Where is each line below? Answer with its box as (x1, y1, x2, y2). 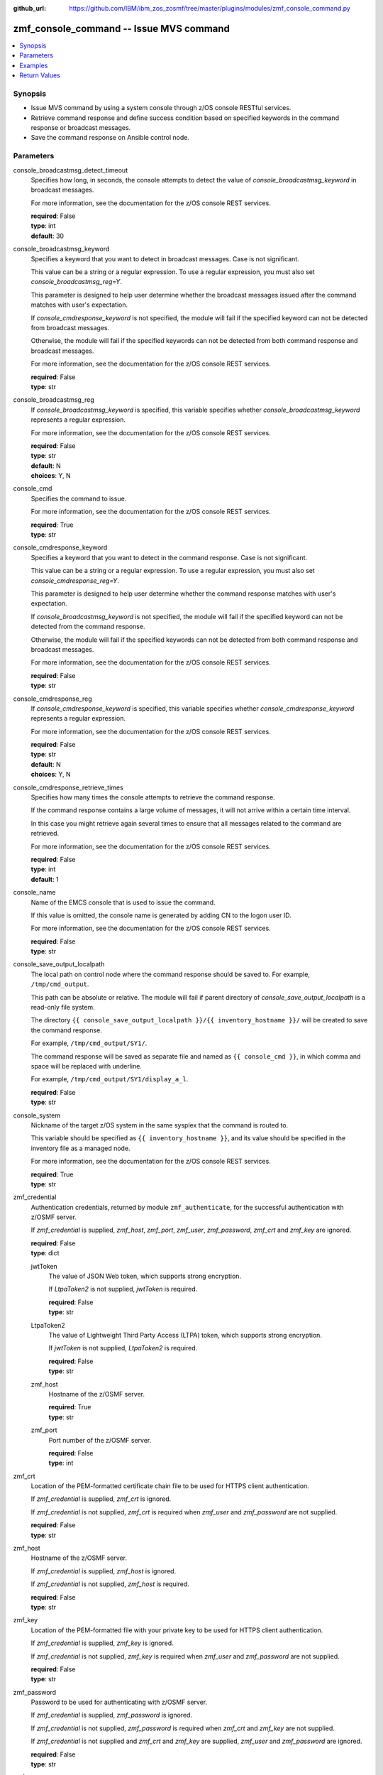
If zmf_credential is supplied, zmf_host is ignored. (30, 1566, 177, 1575)
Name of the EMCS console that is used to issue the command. (30, 898, 216, 907)
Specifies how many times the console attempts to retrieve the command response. (30, 793, 276, 802)
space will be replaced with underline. (30, 1062, 142, 1070)
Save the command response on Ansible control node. (30, 133, 189, 142)
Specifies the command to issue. (30, 494, 127, 503)
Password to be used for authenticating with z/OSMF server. (30, 1698, 208, 1707)
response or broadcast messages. (30, 124, 131, 131)
